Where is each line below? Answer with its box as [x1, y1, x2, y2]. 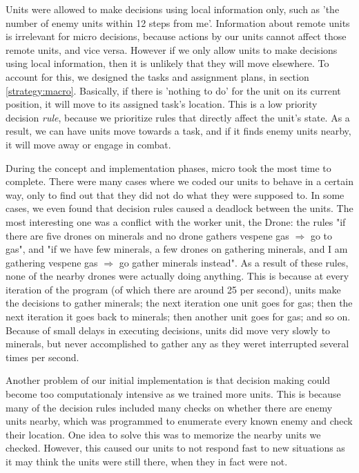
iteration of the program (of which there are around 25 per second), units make [6, 282, 341, 296]
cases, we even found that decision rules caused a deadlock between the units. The [6, 201, 353, 215]
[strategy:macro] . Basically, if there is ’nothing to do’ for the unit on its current [6, 83, 341, 97]
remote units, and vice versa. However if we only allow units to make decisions [6, 42, 338, 57]
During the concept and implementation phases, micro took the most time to [6, 160, 331, 175]
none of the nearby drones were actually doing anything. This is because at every [6, 269, 349, 283]
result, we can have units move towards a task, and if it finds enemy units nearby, [6, 124, 351, 138]
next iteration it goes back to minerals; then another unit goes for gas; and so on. [6, 309, 351, 324]
